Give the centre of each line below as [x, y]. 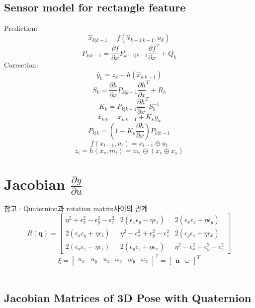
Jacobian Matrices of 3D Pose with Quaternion [128, 297]
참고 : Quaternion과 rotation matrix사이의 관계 [76, 208]
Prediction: [21, 28]
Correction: [21, 65]
